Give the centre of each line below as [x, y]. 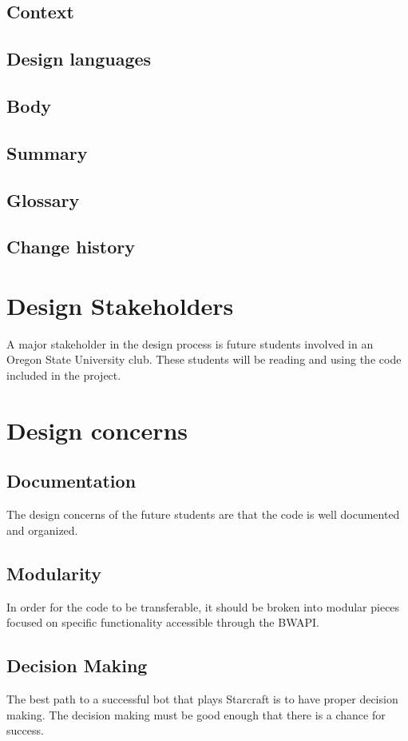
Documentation [71, 481]
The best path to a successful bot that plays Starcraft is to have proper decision [202, 698]
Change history [71, 247]
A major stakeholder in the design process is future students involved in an [190, 343]
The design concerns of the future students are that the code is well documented [203, 514]
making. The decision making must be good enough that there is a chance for [196, 714]
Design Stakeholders [120, 305]
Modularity [54, 573]
